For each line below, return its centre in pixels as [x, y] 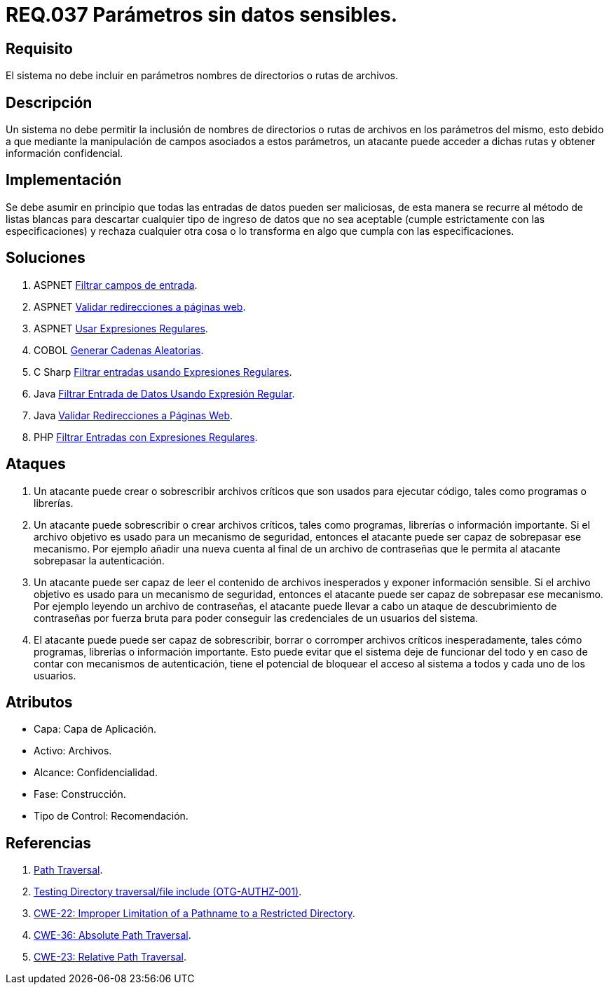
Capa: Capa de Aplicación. [95, 729]
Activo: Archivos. [73, 751]
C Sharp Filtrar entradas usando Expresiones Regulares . [163, 372]
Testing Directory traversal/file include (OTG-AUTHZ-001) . [168, 892]
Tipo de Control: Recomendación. [111, 816]
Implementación [64, 180]
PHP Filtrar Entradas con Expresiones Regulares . [146, 437]
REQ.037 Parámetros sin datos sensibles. [202, 15]
